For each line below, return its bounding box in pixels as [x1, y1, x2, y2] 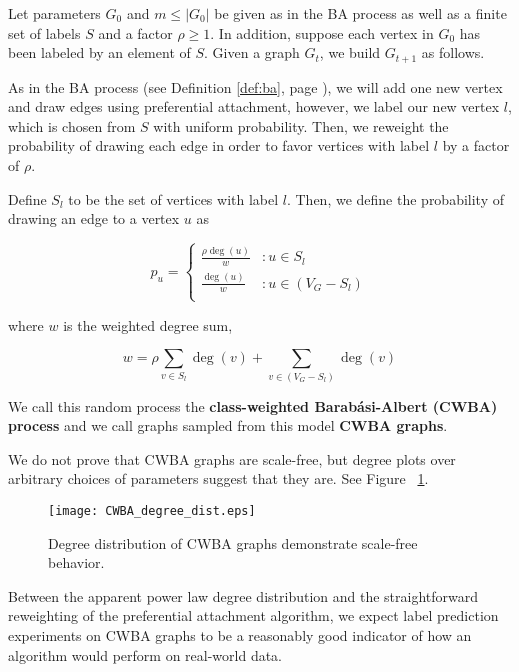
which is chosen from [8, 115, 136, 136]
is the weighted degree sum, [63, 314, 233, 335]
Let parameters [8, 3, 101, 23]
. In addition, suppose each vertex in [210, 22, 434, 43]
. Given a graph [204, 42, 300, 63]
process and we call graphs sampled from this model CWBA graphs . [8, 415, 448, 436]
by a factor [442, 135, 510, 156]
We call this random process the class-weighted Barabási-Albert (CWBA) [8, 395, 498, 416]
